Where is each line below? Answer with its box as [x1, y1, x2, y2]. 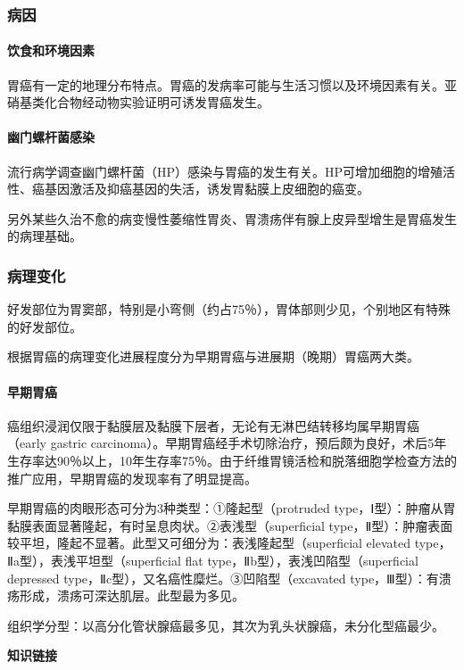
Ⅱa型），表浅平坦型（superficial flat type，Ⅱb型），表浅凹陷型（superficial [7, 550, 418, 569]
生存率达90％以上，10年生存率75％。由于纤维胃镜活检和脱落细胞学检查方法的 [7, 451, 457, 469]
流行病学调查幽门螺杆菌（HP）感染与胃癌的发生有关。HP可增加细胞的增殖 [7, 161, 443, 180]
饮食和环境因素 [7, 41, 95, 60]
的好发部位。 [7, 317, 82, 335]
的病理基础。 [7, 227, 82, 245]
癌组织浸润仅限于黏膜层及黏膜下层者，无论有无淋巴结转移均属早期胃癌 [7, 416, 419, 434]
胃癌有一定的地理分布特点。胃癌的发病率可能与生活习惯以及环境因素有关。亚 [7, 75, 457, 94]
